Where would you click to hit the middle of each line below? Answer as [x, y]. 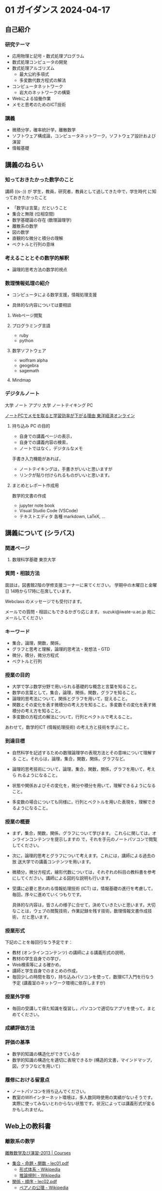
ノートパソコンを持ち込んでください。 [50, 1091]
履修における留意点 [27, 1080]
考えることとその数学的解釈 [37, 258]
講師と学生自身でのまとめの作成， [46, 971]
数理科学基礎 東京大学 [34, 560]
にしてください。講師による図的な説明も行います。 [63, 878]
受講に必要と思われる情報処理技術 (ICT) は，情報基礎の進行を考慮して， [84, 888]
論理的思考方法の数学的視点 [40, 270]
